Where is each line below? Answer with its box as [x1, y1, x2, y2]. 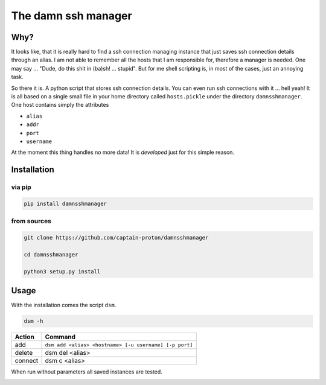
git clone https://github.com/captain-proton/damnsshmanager [24, 234, 209, 241]
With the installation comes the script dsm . [11, 302, 117, 309]
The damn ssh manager [11, 9, 132, 22]
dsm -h [24, 317, 43, 325]
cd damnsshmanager [24, 251, 78, 258]
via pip [11, 183, 31, 191]
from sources [11, 217, 51, 226]
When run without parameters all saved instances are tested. [11, 368, 162, 375]
